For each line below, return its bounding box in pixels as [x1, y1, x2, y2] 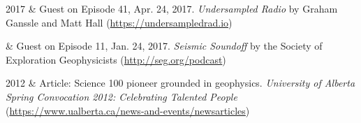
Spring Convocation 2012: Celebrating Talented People [6, 89, 237, 103]
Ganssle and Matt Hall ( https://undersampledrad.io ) [6, 15, 233, 29]
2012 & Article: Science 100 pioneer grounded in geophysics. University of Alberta [6, 75, 355, 90]
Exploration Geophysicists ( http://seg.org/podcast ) [6, 52, 226, 66]
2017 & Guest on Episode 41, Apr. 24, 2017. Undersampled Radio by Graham [6, 1, 338, 15]
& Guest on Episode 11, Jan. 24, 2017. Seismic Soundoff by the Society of [6, 38, 323, 53]
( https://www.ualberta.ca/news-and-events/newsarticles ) [6, 103, 250, 117]
